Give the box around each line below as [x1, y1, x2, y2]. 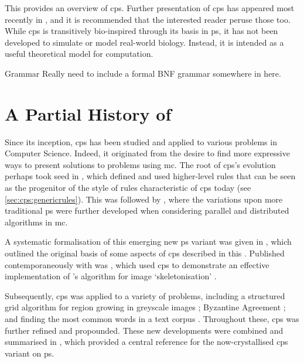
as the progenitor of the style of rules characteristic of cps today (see [5, 181, 251, 194]
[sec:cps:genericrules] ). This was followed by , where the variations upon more [5, 193, 283, 205]
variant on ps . [5, 347, 54, 359]
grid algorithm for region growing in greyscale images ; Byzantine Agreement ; [5, 301, 286, 313]
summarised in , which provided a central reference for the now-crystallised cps [5, 335, 288, 348]
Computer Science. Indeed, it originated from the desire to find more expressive [5, 147, 290, 159]
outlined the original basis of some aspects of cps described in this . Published [5, 247, 285, 259]
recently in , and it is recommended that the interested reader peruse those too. [5, 13, 291, 25]
